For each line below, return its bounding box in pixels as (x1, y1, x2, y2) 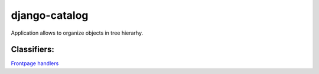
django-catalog (11, 9, 89, 22)
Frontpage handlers (11, 60, 59, 67)
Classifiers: (11, 45, 54, 55)
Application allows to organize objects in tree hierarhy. (11, 29, 144, 36)
